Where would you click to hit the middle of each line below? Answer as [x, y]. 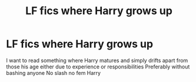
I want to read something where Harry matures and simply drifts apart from [97, 60]
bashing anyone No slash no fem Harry [54, 73]
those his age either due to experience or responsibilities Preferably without [98, 67]
